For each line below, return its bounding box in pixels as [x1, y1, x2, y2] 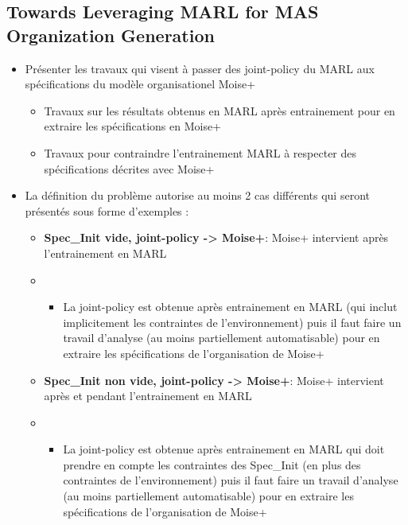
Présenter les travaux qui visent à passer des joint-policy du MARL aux [25, 60, 375, 76]
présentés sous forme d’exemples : [25, 202, 189, 219]
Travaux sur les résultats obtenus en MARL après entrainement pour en [44, 102, 395, 119]
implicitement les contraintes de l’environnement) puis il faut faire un [63, 313, 402, 330]
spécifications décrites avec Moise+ [44, 160, 215, 177]
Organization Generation [6, 22, 215, 47]
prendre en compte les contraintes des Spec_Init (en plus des [63, 456, 361, 472]
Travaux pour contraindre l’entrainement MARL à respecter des [44, 144, 357, 161]
